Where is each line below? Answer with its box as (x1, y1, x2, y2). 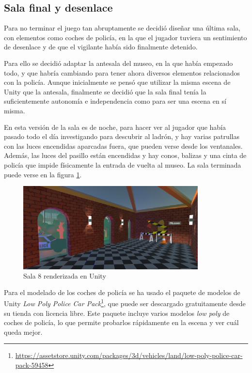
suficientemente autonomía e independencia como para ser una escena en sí (4, 96, 226, 106)
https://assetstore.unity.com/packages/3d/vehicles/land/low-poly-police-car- (15, 350, 243, 360)
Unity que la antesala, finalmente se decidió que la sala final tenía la (4, 86, 206, 96)
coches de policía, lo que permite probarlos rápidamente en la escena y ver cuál (4, 317, 239, 327)
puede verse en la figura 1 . (4, 169, 82, 179)
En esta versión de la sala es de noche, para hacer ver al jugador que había (4, 122, 226, 132)
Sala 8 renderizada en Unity (23, 271, 106, 281)
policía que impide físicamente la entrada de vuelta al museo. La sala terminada (4, 159, 241, 170)
